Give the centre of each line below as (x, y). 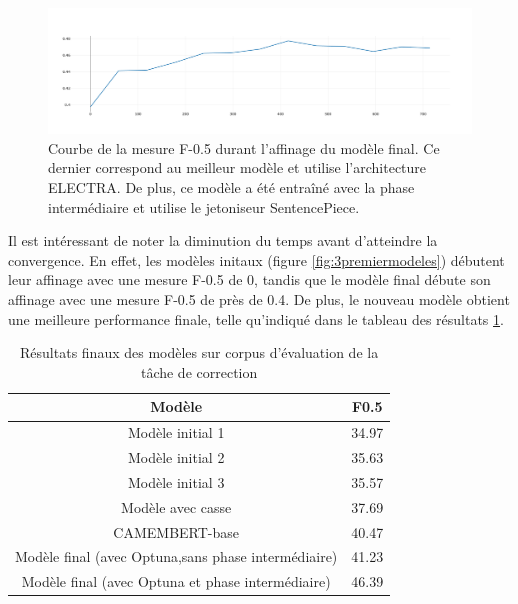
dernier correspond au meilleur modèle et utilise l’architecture (237, 167)
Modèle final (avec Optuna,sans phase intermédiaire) (176, 556)
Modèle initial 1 (176, 432)
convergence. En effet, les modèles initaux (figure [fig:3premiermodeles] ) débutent (256, 259)
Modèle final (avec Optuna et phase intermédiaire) (176, 581)
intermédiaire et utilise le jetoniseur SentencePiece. (204, 206)
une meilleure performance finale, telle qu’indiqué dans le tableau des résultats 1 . (256, 318)
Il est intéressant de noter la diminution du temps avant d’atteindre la (223, 240)
